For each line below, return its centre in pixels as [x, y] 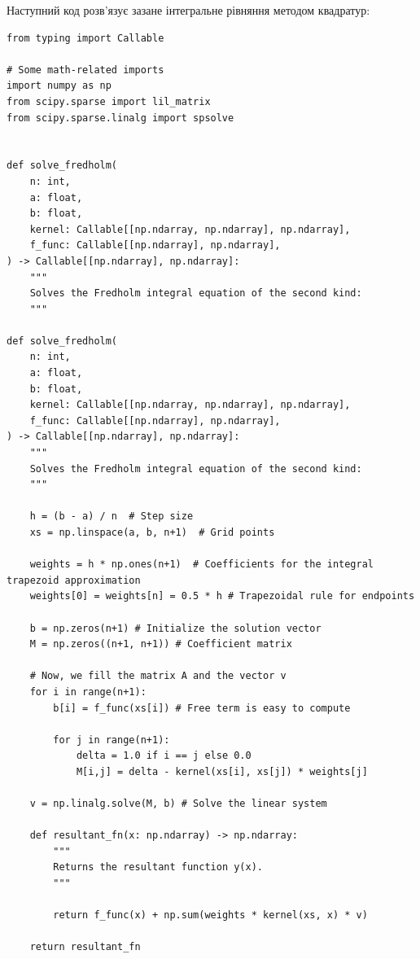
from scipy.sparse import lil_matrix [109, 101]
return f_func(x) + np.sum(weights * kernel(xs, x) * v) [210, 915]
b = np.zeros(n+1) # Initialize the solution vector [175, 628]
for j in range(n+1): [112, 740]
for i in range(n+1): [88, 692]
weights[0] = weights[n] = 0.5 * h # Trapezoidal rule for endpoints [222, 596]
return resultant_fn [85, 947]
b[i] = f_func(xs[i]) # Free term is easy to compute [202, 708]
